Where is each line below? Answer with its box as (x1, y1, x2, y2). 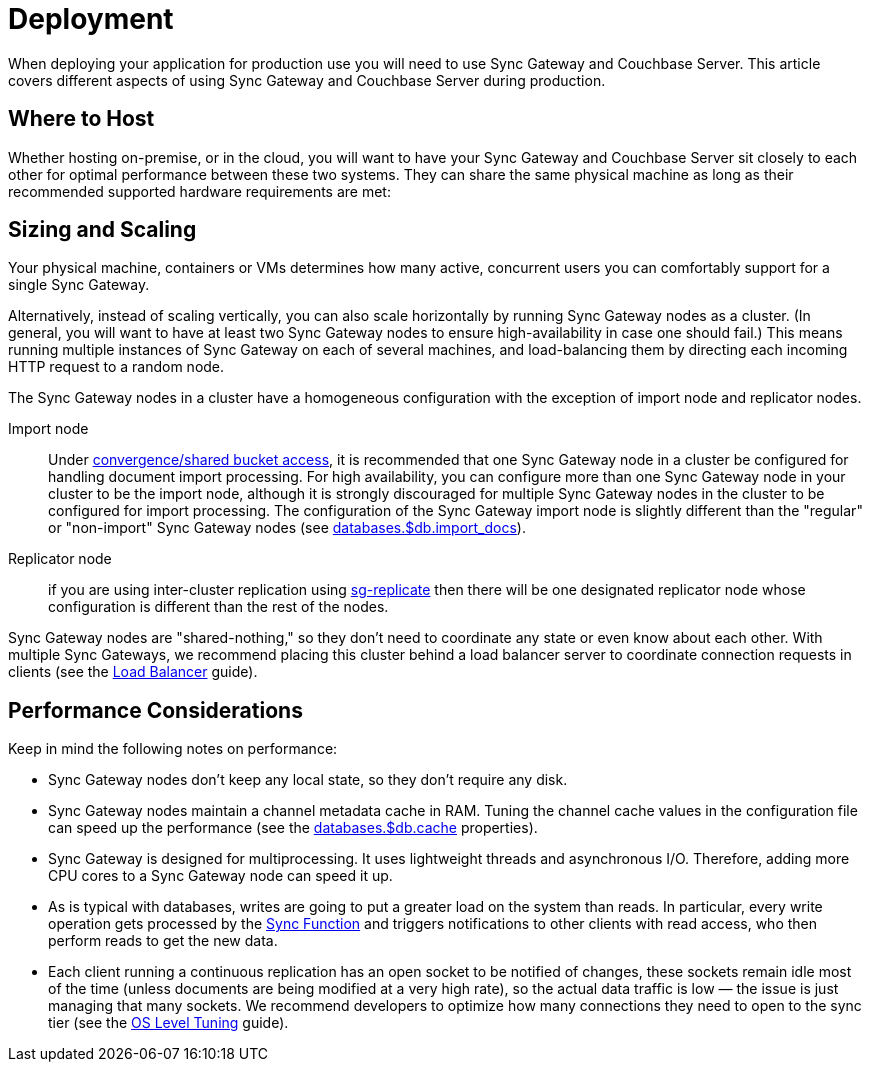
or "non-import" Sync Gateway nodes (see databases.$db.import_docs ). (48, 519, 526, 537)
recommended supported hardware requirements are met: (8, 182, 391, 200)
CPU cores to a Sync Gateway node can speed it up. (48, 867, 393, 885)
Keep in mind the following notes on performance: (8, 740, 338, 758)
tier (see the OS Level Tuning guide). (48, 1014, 289, 1032)
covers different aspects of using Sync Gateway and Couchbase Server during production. (8, 71, 606, 89)
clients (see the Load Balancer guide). (8, 663, 258, 681)
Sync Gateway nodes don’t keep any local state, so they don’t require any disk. (48, 771, 568, 789)
